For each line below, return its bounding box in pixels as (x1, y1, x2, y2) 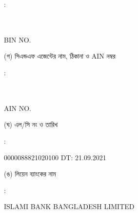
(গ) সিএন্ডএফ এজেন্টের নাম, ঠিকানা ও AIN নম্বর (4, 51, 116, 61)
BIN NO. (4, 34, 31, 44)
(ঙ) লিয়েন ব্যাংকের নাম (4, 169, 56, 179)
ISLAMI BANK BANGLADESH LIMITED (4, 201, 135, 212)
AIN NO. (4, 103, 31, 113)
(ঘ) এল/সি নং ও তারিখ (4, 119, 58, 129)
